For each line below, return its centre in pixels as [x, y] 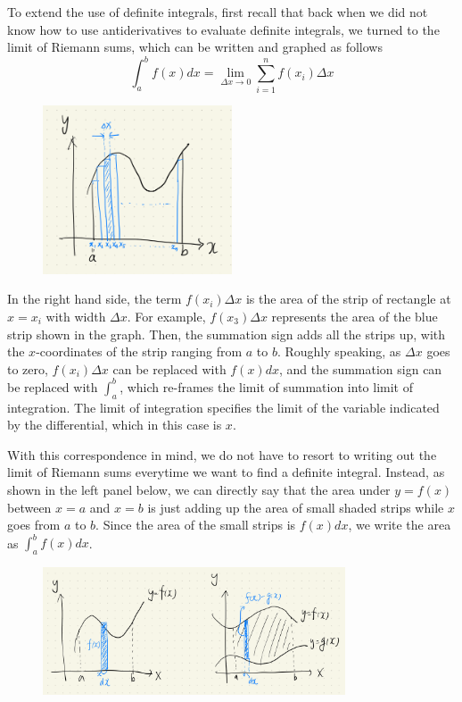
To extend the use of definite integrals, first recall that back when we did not [218, 12]
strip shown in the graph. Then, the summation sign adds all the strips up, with [227, 334]
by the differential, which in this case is [115, 425]
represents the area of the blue [355, 317]
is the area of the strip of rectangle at [348, 299]
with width [76, 317]
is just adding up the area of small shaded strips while [296, 507]
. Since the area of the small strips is [196, 525]
